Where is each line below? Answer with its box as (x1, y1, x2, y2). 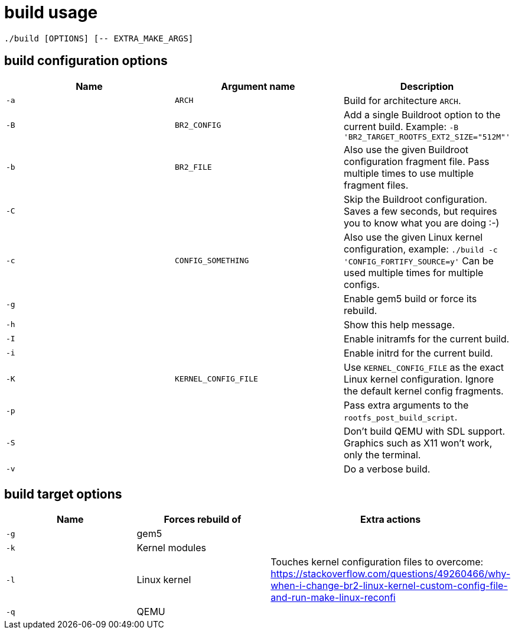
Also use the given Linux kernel (343, 231, 483, 243)
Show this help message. (343, 318, 455, 331)
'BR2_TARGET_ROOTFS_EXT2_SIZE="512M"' (343, 132, 510, 141)
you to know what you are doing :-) (343, 216, 500, 229)
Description (400, 80, 454, 92)
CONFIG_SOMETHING (174, 256, 249, 266)
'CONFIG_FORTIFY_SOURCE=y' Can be (343, 254, 494, 267)
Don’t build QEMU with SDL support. (343, 425, 506, 437)
